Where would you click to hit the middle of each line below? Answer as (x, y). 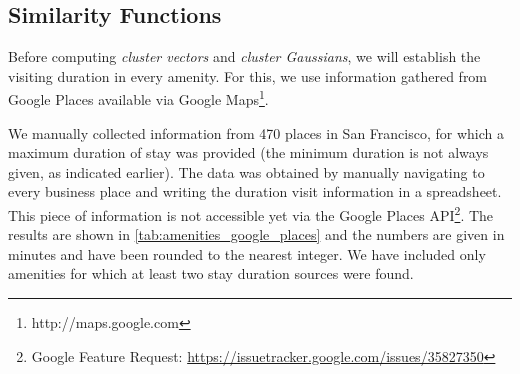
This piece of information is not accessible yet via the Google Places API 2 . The (251, 213)
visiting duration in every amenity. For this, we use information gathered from (248, 75)
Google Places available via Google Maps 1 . (138, 98)
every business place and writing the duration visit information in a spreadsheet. (255, 191)
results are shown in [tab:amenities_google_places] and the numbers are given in (256, 234)
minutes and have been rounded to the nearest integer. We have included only (247, 253)
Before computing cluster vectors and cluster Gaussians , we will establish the (244, 56)
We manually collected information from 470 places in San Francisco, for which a (256, 132)
